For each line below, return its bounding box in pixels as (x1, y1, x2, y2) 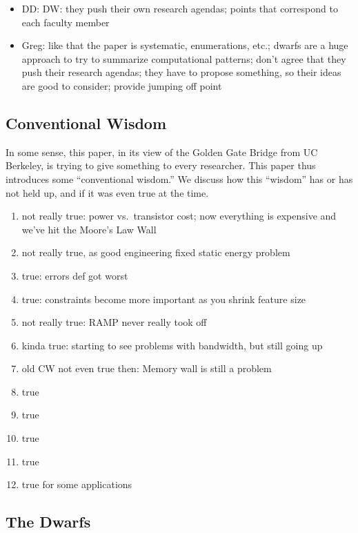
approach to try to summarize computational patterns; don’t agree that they (21, 51, 346, 66)
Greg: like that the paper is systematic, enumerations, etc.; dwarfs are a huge (21, 38, 348, 52)
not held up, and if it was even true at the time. (6, 185, 209, 200)
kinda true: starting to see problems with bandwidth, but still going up (21, 338, 323, 352)
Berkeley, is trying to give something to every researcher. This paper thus (6, 158, 316, 173)
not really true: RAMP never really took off (21, 315, 207, 329)
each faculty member (21, 14, 110, 29)
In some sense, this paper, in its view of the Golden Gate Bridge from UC (6, 144, 318, 159)
